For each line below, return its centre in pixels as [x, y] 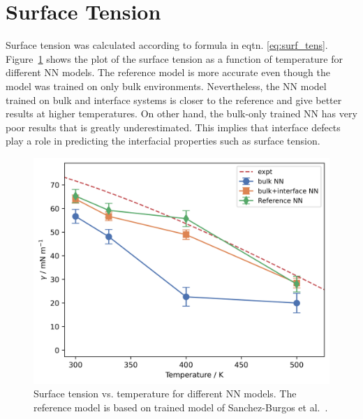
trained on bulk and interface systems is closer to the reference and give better [174, 100]
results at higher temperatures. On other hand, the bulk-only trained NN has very [181, 113]
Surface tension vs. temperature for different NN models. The [165, 394]
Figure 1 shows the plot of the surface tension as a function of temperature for [175, 58]
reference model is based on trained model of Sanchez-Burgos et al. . [181, 407]
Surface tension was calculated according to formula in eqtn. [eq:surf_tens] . [167, 45]
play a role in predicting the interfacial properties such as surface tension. [163, 141]
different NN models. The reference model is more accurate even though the [168, 72]
